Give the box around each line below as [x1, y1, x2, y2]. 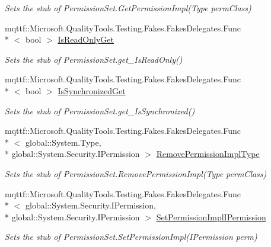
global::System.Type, [25, 136, 101, 148]
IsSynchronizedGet [58, 84, 126, 97]
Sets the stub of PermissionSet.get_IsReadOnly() [5, 53, 183, 65]
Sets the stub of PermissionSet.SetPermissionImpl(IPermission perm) [5, 230, 257, 243]
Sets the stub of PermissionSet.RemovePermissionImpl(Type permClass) [5, 167, 267, 179]
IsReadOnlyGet [58, 33, 114, 46]
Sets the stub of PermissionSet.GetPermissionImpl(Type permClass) [5, 2, 251, 14]
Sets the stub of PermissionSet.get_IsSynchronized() [5, 104, 195, 117]
